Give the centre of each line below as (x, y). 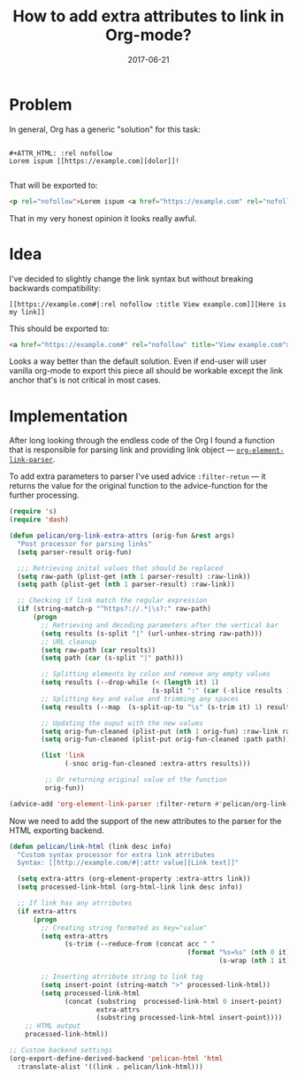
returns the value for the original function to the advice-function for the (138, 486)
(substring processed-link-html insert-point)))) (189, 1018)
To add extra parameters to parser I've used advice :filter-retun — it (138, 476)
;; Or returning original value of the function (136, 780)
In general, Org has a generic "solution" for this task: (105, 129)
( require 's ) (33, 512)
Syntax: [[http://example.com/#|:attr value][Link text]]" (128, 863)
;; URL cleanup (69, 642)
